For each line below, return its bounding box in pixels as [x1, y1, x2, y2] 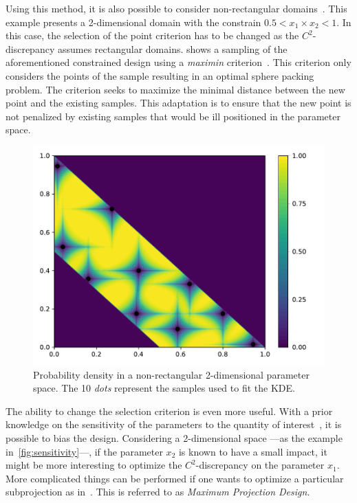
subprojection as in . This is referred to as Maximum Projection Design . [6, 484, 310, 499]
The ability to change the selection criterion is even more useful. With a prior [6, 403, 333, 418]
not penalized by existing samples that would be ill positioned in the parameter [6, 109, 340, 123]
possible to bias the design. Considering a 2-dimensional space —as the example [6, 430, 343, 445]
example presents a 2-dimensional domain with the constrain [6, 14, 261, 29]
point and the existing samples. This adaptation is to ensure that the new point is [6, 96, 351, 110]
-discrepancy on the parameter [195, 458, 325, 472]
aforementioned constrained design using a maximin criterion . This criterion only [6, 55, 351, 69]
